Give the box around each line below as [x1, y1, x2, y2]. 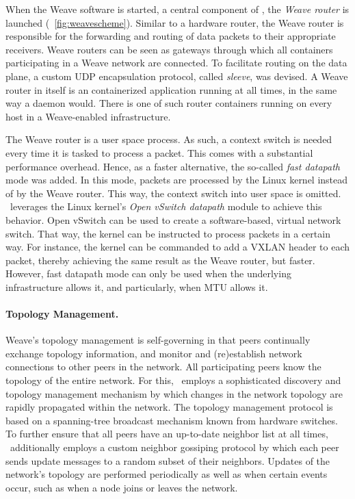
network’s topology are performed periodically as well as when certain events [5, 467, 328, 481]
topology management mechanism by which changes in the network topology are [5, 386, 343, 400]
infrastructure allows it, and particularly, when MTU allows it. [5, 279, 268, 294]
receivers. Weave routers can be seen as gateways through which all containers [5, 42, 333, 56]
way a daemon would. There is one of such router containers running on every [5, 96, 332, 110]
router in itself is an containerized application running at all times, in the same [5, 82, 337, 97]
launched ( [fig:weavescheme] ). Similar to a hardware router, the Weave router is [5, 15, 344, 29]
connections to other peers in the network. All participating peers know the [5, 359, 321, 374]
